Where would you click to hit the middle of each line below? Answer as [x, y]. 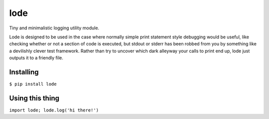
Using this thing [34, 98]
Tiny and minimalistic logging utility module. [54, 28]
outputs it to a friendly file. [36, 58]
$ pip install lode [33, 84]
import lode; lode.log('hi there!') [54, 110]
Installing [24, 72]
